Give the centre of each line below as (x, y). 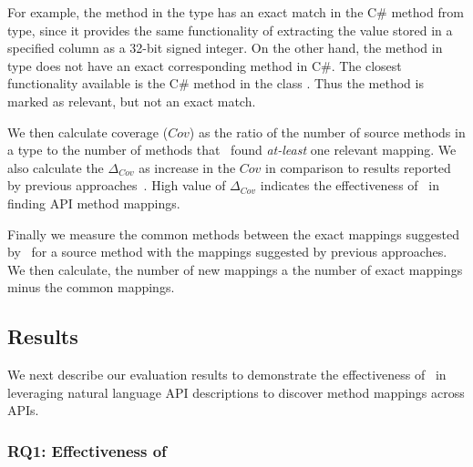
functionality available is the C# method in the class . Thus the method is (216, 83)
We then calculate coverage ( (88, 132)
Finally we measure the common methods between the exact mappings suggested (233, 233)
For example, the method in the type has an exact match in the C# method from (236, 12)
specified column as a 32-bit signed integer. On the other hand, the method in (225, 48)
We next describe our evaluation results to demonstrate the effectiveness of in (227, 375)
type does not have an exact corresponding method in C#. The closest (205, 65)
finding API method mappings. (94, 203)
